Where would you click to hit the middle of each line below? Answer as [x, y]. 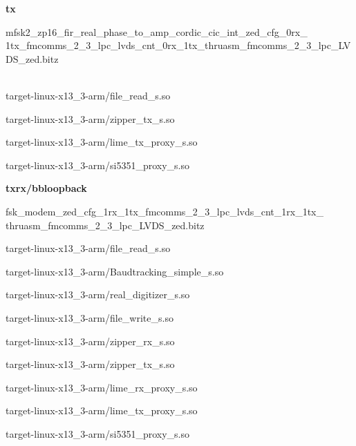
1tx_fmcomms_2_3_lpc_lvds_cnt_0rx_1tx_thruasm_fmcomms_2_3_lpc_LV [178, 45]
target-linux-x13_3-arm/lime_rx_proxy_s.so [102, 387]
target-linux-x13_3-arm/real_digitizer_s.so [98, 294]
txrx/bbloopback [46, 188]
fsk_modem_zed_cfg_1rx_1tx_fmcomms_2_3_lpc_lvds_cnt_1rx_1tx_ [165, 211]
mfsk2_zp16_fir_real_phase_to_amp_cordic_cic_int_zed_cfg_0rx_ [157, 31]
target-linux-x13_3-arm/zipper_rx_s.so [90, 341]
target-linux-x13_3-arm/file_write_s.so [90, 317]
